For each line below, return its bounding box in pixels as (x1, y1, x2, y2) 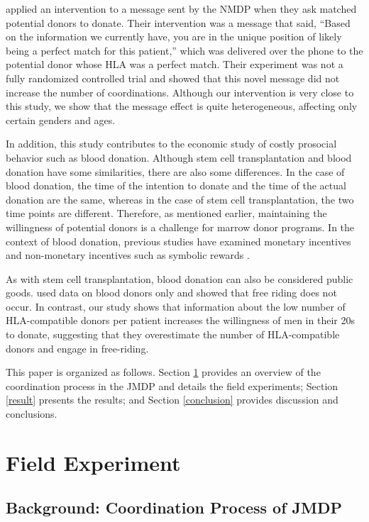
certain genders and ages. (6, 112, 116, 127)
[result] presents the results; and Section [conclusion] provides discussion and (6, 392, 338, 407)
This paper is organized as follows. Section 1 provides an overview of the (6, 365, 321, 379)
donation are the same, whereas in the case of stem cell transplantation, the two (6, 191, 354, 206)
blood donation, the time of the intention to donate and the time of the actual (6, 178, 346, 193)
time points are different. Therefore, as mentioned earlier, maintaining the (6, 206, 327, 221)
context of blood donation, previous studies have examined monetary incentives (6, 233, 351, 248)
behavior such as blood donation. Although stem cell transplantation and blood (6, 150, 352, 165)
